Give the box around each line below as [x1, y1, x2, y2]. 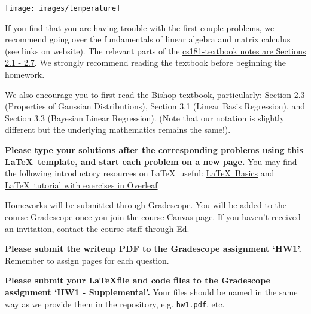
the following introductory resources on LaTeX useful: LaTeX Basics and [5, 167, 275, 179]
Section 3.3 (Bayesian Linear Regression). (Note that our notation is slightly [5, 111, 285, 124]
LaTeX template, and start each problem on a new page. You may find [5, 155, 297, 167]
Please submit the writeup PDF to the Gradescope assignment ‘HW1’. [5, 242, 302, 255]
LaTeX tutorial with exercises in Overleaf [5, 178, 158, 191]
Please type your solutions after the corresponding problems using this [5, 144, 303, 156]
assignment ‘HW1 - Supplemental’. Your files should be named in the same [5, 285, 298, 298]
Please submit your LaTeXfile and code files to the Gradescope [5, 274, 270, 286]
